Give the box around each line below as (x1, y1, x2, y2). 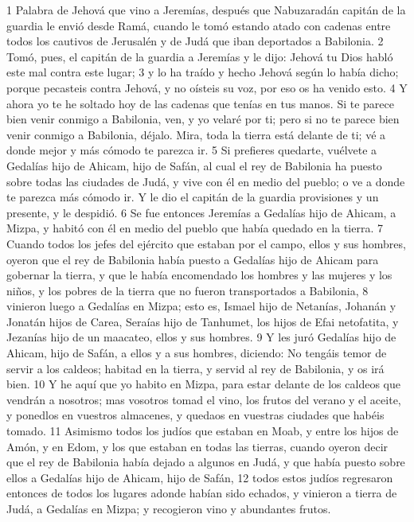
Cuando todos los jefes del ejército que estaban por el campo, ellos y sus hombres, (6, 235, 406, 251)
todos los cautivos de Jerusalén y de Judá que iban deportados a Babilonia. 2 (6, 33, 384, 49)
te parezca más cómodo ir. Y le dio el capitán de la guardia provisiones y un (6, 189, 379, 205)
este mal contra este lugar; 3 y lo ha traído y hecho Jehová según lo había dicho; (6, 64, 399, 80)
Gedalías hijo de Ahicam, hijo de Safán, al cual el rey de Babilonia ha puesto (6, 157, 382, 173)
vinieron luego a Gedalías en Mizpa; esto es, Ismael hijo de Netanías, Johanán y (6, 298, 396, 314)
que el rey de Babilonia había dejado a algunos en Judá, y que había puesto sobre (6, 454, 405, 470)
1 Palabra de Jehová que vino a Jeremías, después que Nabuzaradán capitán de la (6, 2, 406, 18)
